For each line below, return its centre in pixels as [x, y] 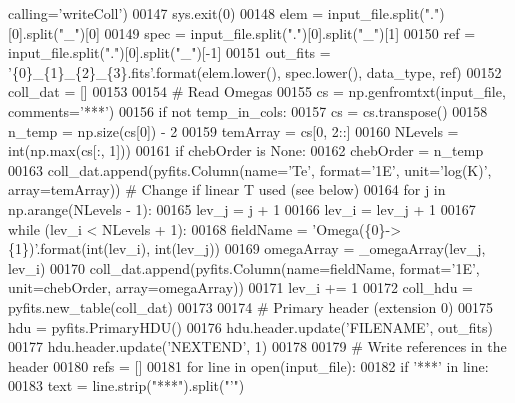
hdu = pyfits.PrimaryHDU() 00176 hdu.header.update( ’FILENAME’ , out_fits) [250, 326]
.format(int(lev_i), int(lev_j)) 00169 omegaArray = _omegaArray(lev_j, [261, 248]
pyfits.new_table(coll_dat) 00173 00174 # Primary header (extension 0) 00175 [251, 306]
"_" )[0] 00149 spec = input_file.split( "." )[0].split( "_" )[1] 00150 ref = [267, 32]
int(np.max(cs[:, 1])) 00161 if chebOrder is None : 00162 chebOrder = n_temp [246, 150]
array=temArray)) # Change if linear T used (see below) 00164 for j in [227, 189]
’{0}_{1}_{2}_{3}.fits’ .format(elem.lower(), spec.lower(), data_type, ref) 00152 [255, 71]
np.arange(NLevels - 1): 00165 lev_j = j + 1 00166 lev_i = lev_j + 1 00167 [242, 208]
